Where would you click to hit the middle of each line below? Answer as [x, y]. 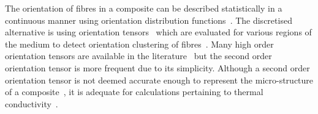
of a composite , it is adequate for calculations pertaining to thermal [134, 92]
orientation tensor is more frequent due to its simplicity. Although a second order [157, 67]
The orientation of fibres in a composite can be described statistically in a [144, 8]
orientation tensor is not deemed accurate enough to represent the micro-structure [159, 80]
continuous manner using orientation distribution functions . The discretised [149, 20]
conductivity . [32, 103]
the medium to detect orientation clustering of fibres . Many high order [139, 44]
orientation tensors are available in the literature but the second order [138, 56]
